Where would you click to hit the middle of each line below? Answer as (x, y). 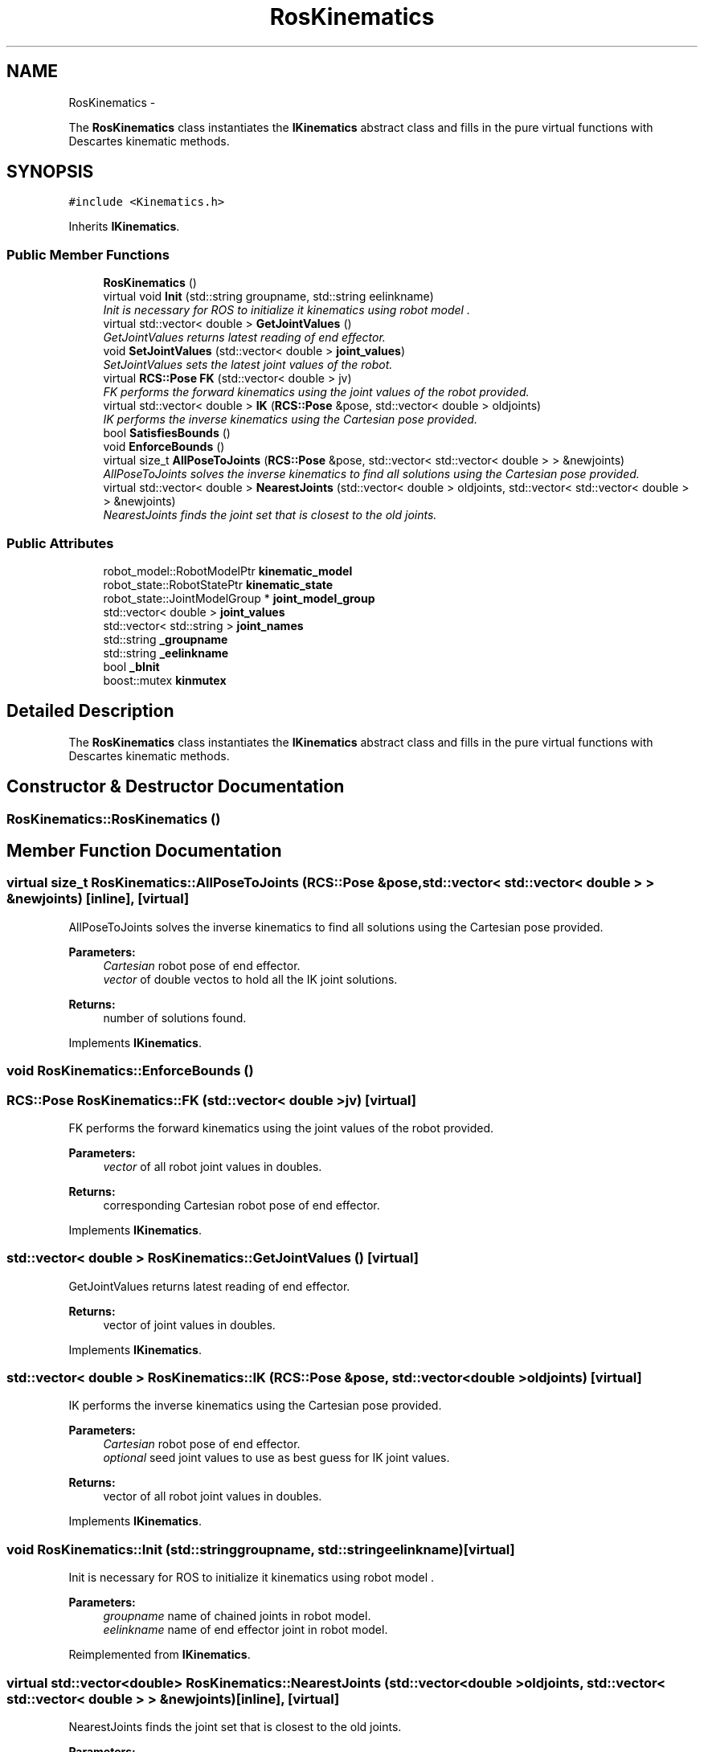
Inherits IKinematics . (124, 227)
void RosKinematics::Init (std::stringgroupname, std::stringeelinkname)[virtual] (261, 1549)
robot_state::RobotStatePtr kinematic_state (218, 584)
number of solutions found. (175, 1017)
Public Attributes (60, 543)
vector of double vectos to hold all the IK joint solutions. (250, 979)
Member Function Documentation (144, 851)
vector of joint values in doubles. (189, 1324)
